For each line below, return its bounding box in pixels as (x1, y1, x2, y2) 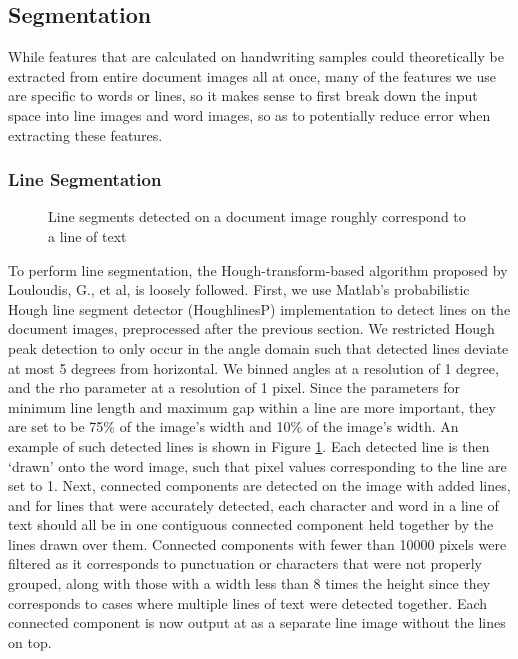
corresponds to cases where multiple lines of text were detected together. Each (8, 592, 488, 613)
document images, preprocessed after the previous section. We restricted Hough (8, 318, 495, 339)
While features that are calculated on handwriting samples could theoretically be (8, 46, 504, 67)
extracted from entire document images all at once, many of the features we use (8, 65, 496, 86)
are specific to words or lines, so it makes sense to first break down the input (8, 85, 478, 106)
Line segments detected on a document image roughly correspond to (48, 206, 466, 227)
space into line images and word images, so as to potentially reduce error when (8, 104, 491, 125)
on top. (8, 631, 52, 652)
